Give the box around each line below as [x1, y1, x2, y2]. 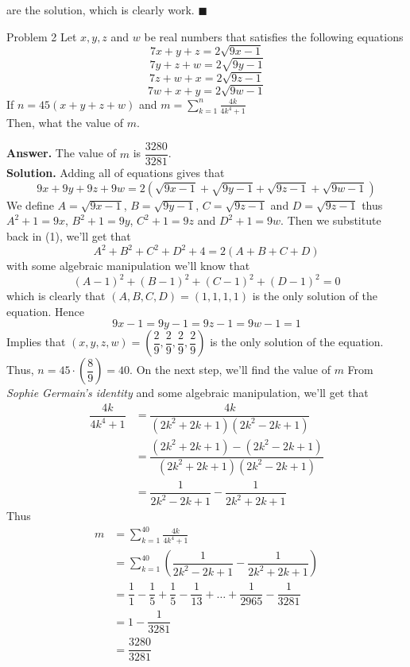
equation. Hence [6, 303, 84, 319]
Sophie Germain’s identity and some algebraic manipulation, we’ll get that [6, 384, 369, 401]
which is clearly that [6, 287, 106, 304]
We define [6, 196, 54, 213]
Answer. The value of [6, 145, 117, 161]
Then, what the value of [6, 114, 123, 131]
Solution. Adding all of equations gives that [6, 164, 225, 181]
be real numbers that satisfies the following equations [144, 28, 404, 44]
